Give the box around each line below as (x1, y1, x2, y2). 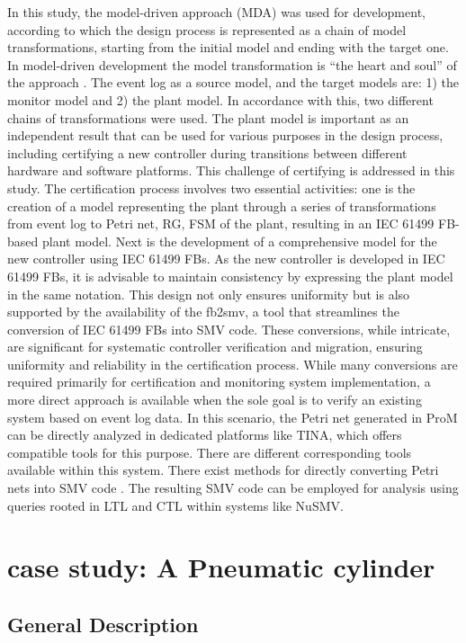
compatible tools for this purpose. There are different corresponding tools (7, 442, 412, 461)
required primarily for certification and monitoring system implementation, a (7, 372, 431, 391)
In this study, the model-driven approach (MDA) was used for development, (7, 3, 426, 21)
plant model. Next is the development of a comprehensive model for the (41, 231, 437, 250)
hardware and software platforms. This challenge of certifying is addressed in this (7, 161, 455, 180)
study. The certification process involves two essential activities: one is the (7, 178, 416, 197)
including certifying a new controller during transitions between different (7, 143, 408, 162)
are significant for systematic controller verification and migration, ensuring (7, 337, 423, 356)
